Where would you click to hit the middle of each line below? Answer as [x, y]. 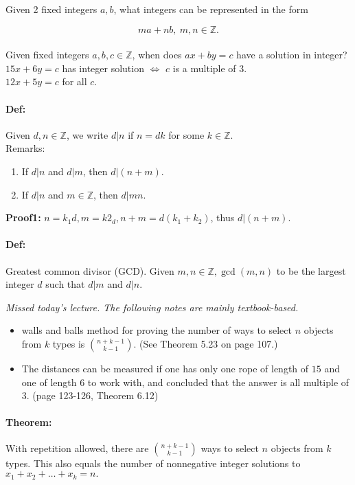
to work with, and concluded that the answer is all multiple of [218, 382]
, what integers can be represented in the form [211, 9]
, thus [222, 217]
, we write [87, 134]
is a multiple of [204, 68]
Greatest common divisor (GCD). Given [90, 270]
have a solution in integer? [292, 55]
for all [75, 81]
